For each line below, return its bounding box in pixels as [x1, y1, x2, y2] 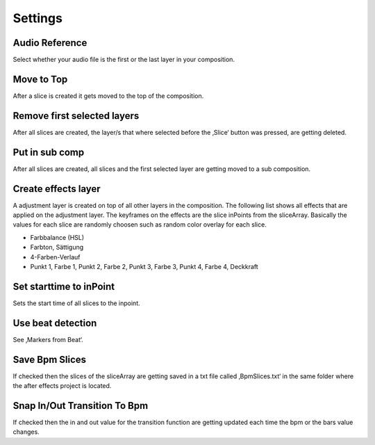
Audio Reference [12, 37, 87, 49]
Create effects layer [12, 183, 101, 195]
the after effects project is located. [12, 382, 112, 390]
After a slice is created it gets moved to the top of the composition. [12, 91, 204, 100]
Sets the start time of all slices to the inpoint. [12, 299, 140, 307]
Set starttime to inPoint [12, 280, 115, 292]
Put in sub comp [12, 146, 85, 158]
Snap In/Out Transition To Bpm [12, 400, 149, 412]
